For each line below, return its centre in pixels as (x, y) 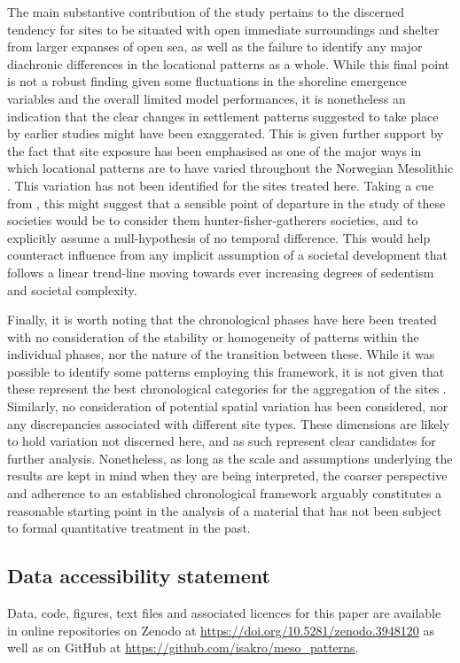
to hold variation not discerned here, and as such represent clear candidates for (222, 441)
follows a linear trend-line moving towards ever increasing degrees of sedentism (221, 272)
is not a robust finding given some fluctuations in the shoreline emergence (207, 81)
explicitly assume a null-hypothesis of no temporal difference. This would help (219, 237)
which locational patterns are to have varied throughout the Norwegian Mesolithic (230, 168)
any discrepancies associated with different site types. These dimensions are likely (228, 423)
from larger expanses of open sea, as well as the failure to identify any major (215, 47)
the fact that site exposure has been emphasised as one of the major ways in (214, 150)
